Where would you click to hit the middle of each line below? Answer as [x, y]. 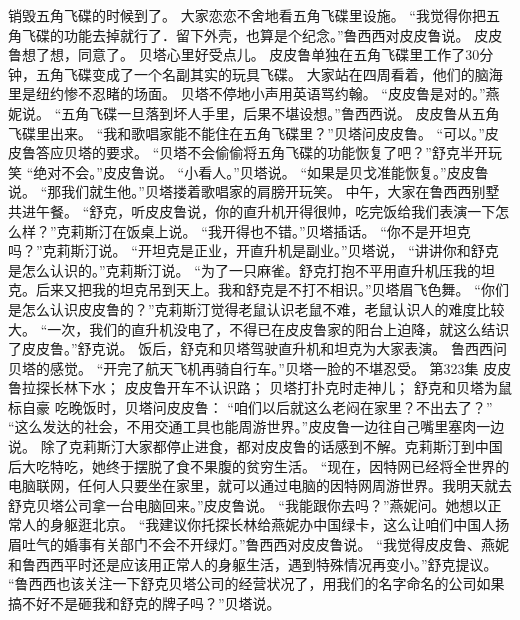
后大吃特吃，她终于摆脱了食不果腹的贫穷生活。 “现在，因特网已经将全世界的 [259, 465]
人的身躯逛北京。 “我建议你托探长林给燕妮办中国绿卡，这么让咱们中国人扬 [265, 524]
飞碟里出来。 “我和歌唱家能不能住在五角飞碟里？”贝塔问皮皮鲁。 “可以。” [246, 132]
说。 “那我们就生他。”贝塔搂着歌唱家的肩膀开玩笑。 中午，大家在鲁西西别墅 [254, 191]
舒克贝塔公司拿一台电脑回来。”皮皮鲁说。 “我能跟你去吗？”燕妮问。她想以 [248, 504]
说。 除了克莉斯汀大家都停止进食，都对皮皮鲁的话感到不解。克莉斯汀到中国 [255, 446]
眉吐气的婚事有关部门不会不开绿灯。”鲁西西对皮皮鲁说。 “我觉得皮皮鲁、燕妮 [258, 544]
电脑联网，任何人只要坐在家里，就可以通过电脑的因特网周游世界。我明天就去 [260, 485]
